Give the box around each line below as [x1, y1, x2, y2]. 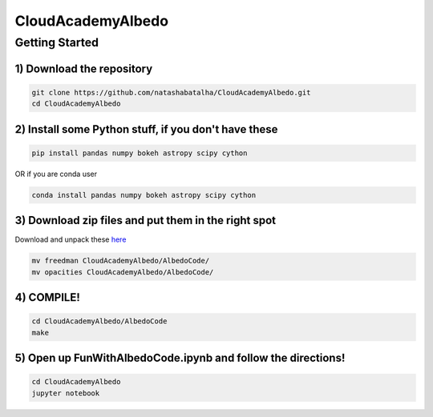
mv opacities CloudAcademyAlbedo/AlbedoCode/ [31, 267, 214, 276]
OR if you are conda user [14, 169, 98, 178]
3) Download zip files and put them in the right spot [14, 214, 277, 227]
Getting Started [14, 35, 99, 50]
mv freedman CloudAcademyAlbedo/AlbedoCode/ [31, 256, 210, 266]
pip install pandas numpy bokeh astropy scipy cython [31, 148, 248, 158]
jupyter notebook [31, 388, 100, 398]
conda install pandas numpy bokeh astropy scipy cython [31, 190, 257, 199]
